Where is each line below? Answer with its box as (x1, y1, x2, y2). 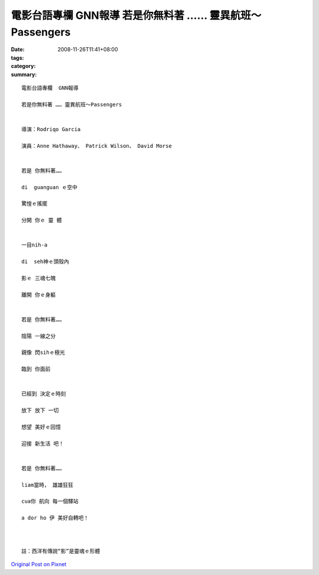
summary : (11, 71, 37, 78)
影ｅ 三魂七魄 (21, 275, 56, 281)
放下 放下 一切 (21, 407, 59, 414)
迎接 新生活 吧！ (21, 440, 64, 447)
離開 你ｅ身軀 (21, 291, 56, 298)
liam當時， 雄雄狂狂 (21, 482, 74, 488)
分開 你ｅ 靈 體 (21, 217, 62, 224)
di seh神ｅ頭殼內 (21, 258, 70, 265)
